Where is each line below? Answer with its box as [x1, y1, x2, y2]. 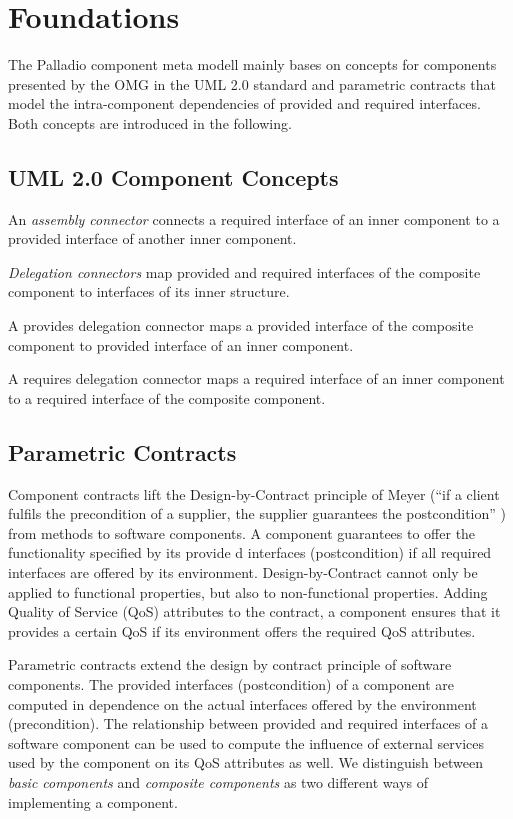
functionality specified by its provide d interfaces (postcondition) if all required [8, 542, 492, 563]
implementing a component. [8, 791, 178, 812]
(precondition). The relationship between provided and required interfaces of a [8, 713, 488, 734]
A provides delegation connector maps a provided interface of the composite [8, 315, 474, 336]
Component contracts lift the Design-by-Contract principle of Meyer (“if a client [8, 483, 500, 504]
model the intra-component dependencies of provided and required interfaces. [8, 93, 481, 114]
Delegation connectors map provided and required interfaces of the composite [8, 261, 481, 282]
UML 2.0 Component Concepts [8, 161, 339, 192]
